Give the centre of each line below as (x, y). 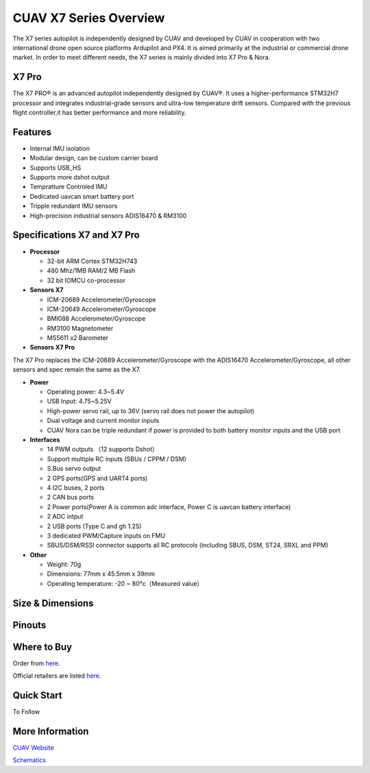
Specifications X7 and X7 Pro (76, 235)
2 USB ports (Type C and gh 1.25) (94, 526)
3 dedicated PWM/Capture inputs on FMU (106, 535)
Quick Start (37, 695)
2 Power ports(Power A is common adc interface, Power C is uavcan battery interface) (169, 506)
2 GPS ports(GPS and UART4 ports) (97, 478)
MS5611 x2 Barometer (78, 338)
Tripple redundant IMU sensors (74, 206)
